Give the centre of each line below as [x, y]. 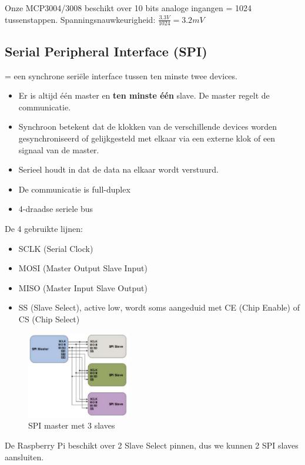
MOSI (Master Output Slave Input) [83, 268]
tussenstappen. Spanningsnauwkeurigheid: [80, 19]
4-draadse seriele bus [56, 209]
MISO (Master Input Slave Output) [83, 287]
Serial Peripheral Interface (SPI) [106, 51]
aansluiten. [24, 456]
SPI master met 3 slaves [72, 425]
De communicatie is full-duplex [74, 189]
